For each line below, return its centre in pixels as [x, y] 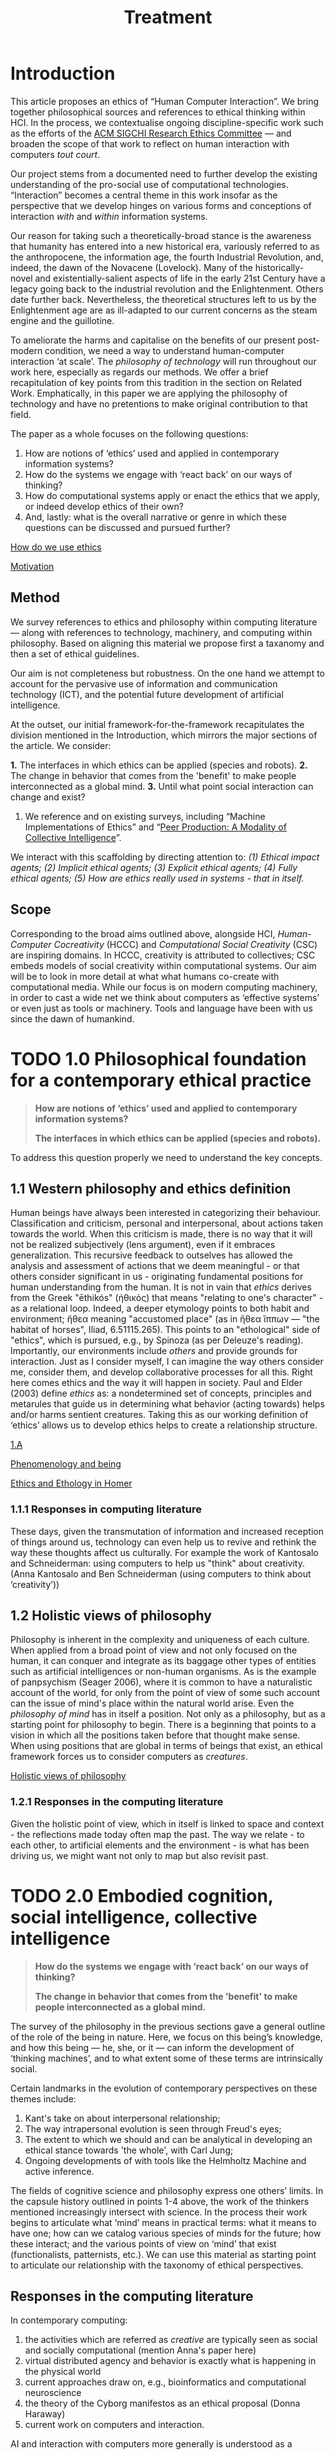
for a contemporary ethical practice [161, 1080]
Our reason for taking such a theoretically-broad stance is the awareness [161, 235]
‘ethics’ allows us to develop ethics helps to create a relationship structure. [164, 1425]
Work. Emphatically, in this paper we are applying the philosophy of [149, 393]
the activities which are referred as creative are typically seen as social [171, 2340]
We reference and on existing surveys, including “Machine [145, 816]
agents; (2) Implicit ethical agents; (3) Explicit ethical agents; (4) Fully [154, 867]
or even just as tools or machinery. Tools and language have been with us [161, 1008]
